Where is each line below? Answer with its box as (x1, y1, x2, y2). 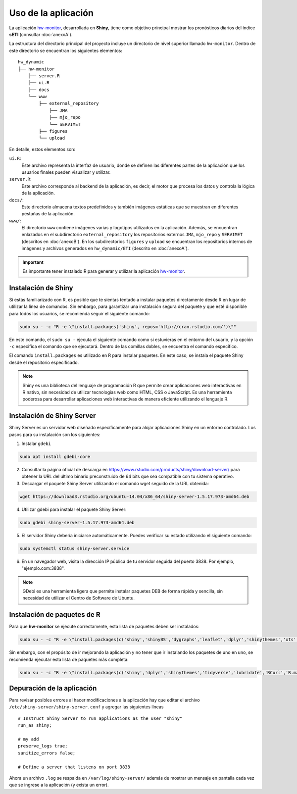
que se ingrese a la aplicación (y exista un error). (9, 782, 109, 788)
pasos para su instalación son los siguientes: (9, 431, 101, 438)
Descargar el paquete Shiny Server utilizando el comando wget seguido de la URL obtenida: (21, 480, 209, 486)
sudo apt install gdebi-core (19, 454, 91, 460)
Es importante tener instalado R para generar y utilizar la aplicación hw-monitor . (22, 268, 186, 274)
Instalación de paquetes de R (9, 610, 100, 619)
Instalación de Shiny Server (9, 411, 96, 420)
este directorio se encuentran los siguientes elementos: (9, 48, 122, 53)
